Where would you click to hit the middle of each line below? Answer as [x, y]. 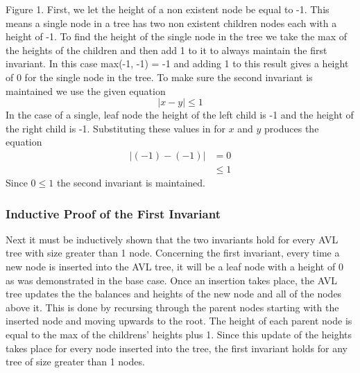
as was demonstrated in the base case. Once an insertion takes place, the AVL [171, 280]
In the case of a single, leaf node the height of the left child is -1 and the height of [180, 115]
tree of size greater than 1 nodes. [75, 362]
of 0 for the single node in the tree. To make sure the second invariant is [159, 77]
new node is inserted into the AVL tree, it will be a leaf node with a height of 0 [174, 266]
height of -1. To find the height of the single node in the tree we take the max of [177, 36]
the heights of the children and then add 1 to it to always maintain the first [166, 50]
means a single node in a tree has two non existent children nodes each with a [171, 23]
